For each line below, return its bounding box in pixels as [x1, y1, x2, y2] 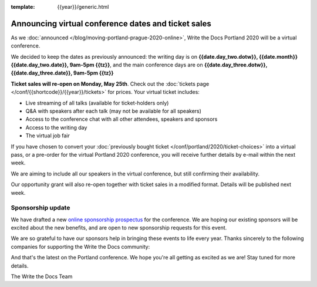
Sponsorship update [11, 204, 70, 212]
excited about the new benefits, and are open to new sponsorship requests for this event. [11, 224, 227, 231]
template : [11, 4, 35, 10]
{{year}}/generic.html [57, 4, 109, 10]
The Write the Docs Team [11, 273, 73, 280]
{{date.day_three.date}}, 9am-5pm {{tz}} [11, 69, 114, 76]
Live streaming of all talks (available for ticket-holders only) [25, 99, 169, 106]
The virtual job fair [25, 132, 70, 139]
